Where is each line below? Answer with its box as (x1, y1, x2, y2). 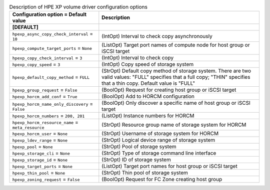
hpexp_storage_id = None (12, 156, 67, 163)
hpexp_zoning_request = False (12, 176, 80, 183)
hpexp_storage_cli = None (12, 150, 70, 157)
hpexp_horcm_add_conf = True (12, 93, 77, 100)
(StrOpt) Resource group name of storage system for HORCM (101, 121, 246, 128)
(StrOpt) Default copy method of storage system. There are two (101, 67, 251, 74)
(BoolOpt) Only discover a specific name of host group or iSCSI (101, 100, 250, 107)
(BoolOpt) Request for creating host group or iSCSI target (101, 86, 236, 93)
